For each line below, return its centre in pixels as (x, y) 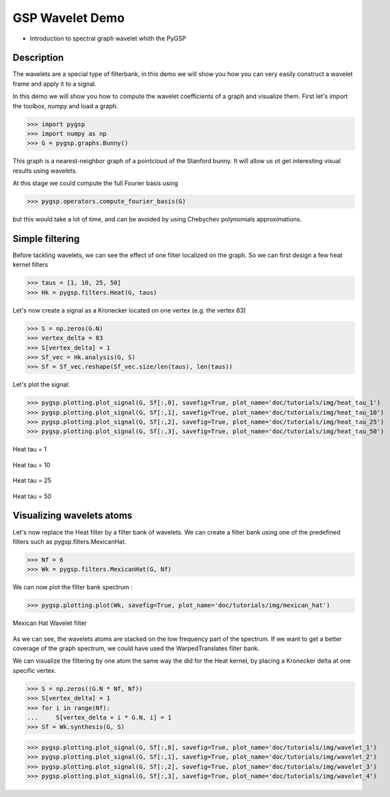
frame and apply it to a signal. (54, 84)
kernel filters (30, 265)
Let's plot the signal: (41, 384)
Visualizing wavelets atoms (73, 516)
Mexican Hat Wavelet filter (50, 623)
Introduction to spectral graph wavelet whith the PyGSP (108, 38)
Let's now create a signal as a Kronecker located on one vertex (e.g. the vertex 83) (129, 310)
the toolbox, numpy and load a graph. (66, 106)
